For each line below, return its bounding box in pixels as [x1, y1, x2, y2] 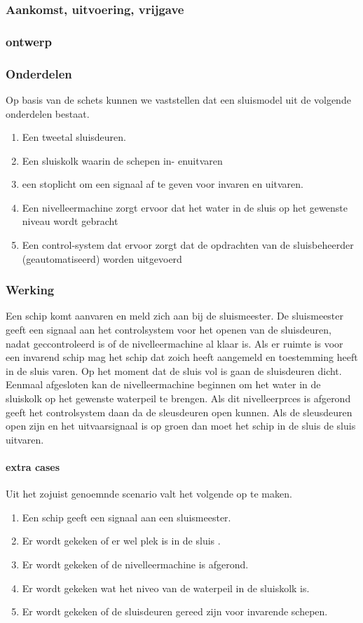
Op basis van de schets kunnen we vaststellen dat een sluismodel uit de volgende [6, 92, 351, 107]
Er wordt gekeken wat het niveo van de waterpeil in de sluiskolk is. [22, 580, 310, 595]
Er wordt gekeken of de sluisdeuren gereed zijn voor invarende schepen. [22, 604, 328, 619]
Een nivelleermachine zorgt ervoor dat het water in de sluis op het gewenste [22, 200, 348, 214]
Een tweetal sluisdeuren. [22, 130, 126, 144]
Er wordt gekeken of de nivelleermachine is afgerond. [22, 556, 249, 571]
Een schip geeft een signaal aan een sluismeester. [22, 509, 231, 524]
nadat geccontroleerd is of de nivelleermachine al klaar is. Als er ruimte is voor [6, 336, 343, 350]
